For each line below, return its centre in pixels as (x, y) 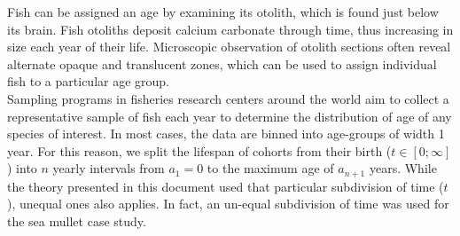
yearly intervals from (109, 168)
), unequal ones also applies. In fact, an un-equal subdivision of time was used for (228, 204)
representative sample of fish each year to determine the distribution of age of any (230, 116)
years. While (403, 168)
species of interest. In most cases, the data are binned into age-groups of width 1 (226, 134)
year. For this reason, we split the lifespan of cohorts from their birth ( (199, 150)
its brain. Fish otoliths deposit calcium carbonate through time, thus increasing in (230, 29)
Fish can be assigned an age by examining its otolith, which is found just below (223, 12)
